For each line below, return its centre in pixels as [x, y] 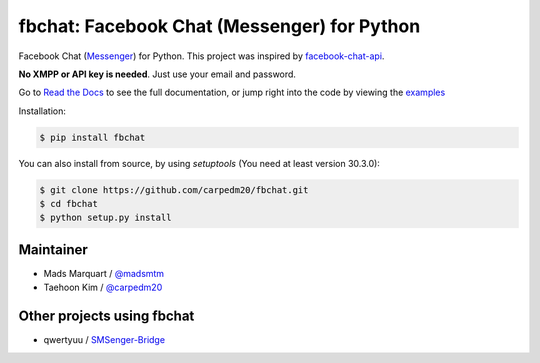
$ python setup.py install [105, 218]
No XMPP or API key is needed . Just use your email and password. [157, 74]
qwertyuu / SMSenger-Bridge [104, 340]
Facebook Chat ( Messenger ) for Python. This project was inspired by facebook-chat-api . [201, 56]
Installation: [42, 111]
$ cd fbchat [69, 204]
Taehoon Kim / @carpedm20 [103, 287]
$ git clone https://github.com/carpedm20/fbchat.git [174, 189]
